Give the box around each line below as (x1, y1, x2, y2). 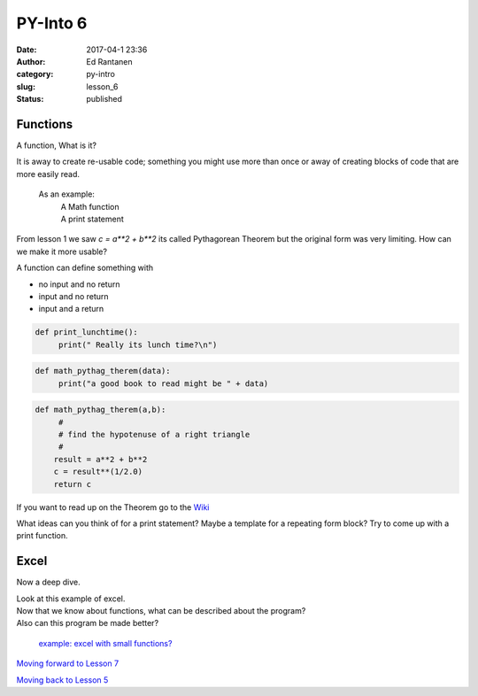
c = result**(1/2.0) (53, 467, 143, 477)
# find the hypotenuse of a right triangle (58, 429, 251, 440)
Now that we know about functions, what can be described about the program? (16, 606, 306, 616)
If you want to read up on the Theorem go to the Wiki (16, 501, 210, 513)
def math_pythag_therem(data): (35, 366, 172, 376)
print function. (16, 530, 68, 541)
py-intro (86, 69, 115, 80)
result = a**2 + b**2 (53, 454, 148, 464)
